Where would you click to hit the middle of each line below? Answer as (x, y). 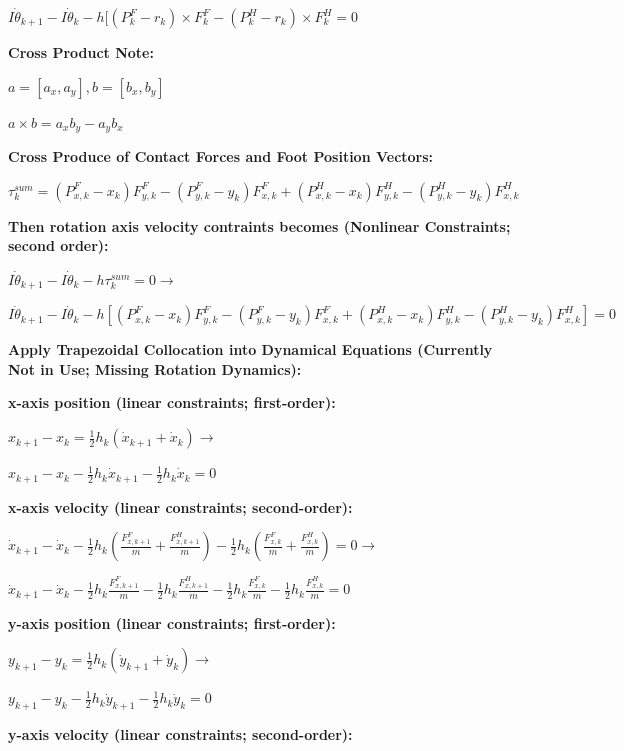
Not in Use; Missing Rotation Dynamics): (155, 368)
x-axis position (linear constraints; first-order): (172, 402)
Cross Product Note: (81, 52)
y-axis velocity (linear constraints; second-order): (180, 734)
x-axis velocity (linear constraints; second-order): (180, 506)
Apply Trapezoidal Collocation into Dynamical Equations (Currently (250, 349)
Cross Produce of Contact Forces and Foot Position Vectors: (221, 156)
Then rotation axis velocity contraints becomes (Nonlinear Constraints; (259, 225)
